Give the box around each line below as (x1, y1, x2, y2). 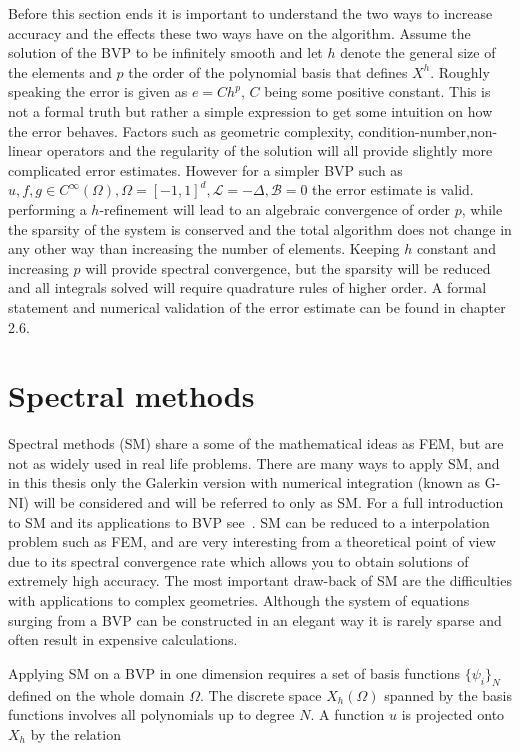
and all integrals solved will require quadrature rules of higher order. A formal (8, 277, 487, 298)
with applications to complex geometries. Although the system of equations (8, 589, 470, 610)
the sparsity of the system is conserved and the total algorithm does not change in (8, 218, 512, 239)
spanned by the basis (384, 684, 512, 705)
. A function (310, 704, 385, 725)
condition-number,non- (358, 120, 498, 141)
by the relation (30, 723, 121, 744)
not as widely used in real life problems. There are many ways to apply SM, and (8, 452, 500, 473)
